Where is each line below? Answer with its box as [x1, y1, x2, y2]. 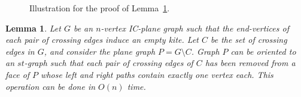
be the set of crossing [211, 33, 287, 46]
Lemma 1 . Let [5, 21, 61, 34]
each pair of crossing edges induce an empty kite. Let [5, 33, 199, 46]
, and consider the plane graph [44, 45, 156, 57]
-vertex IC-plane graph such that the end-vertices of [101, 21, 289, 34]
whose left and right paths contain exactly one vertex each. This [41, 68, 273, 80]
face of [5, 68, 30, 80]
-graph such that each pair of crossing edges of [24, 57, 193, 69]
